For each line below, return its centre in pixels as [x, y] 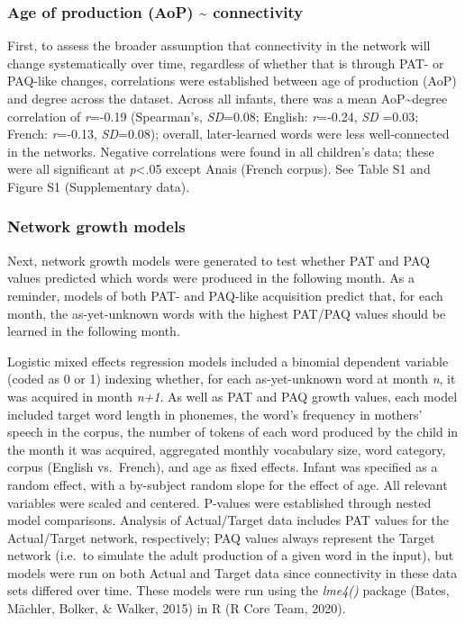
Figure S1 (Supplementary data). [99, 186]
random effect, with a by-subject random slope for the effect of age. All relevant [228, 484]
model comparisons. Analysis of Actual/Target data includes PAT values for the [228, 520]
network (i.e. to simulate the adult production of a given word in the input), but [231, 555]
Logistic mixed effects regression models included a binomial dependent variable [228, 361]
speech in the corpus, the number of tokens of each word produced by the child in [233, 432]
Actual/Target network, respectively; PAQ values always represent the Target [221, 537]
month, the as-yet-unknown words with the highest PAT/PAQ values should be [227, 313]
